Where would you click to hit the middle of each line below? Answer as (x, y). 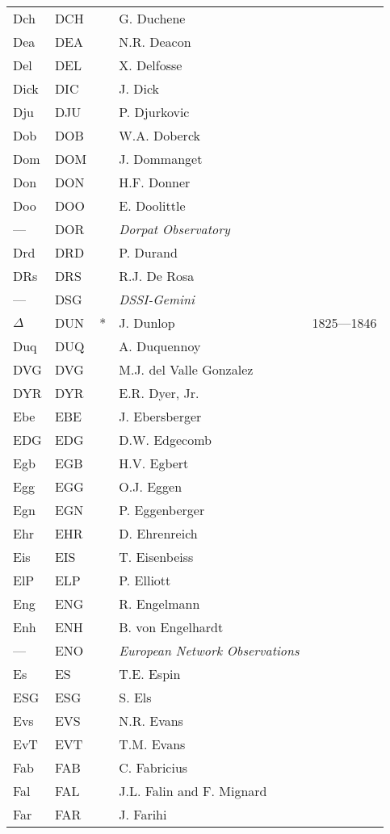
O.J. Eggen (151, 486)
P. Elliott (145, 580)
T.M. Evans (152, 744)
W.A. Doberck (159, 135)
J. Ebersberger (160, 416)
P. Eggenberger (162, 510)
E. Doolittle (152, 205)
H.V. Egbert (154, 463)
